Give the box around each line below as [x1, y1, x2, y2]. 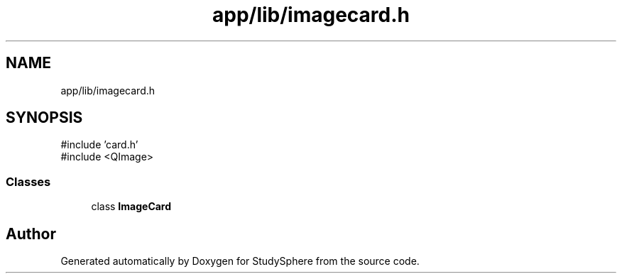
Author [6, 224, 56, 243]
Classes [6, 174, 51, 189]
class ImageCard [91, 200, 172, 213]
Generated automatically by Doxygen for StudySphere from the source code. [60, 255, 420, 268]
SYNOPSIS [6, 109, 83, 127]
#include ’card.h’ [60, 138, 138, 151]
